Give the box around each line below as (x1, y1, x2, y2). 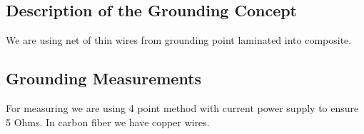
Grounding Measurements (6, 67, 202, 89)
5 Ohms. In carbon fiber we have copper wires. (6, 114, 210, 129)
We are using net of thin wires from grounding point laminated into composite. (6, 33, 352, 48)
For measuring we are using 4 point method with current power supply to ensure (6, 101, 359, 115)
